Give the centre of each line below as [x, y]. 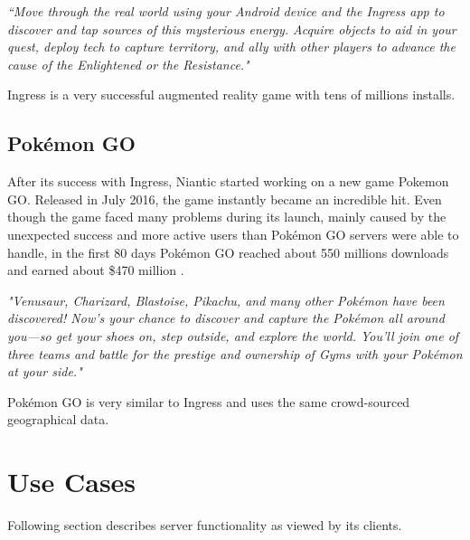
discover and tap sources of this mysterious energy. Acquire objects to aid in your [232, 28]
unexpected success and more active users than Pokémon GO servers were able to [233, 234]
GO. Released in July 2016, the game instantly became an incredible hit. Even [225, 199]
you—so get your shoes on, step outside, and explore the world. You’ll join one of [233, 335]
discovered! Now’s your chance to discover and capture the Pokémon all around [226, 318]
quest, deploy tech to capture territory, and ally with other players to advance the [231, 47]
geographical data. [58, 419]
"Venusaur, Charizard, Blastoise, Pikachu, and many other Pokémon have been [226, 300]
